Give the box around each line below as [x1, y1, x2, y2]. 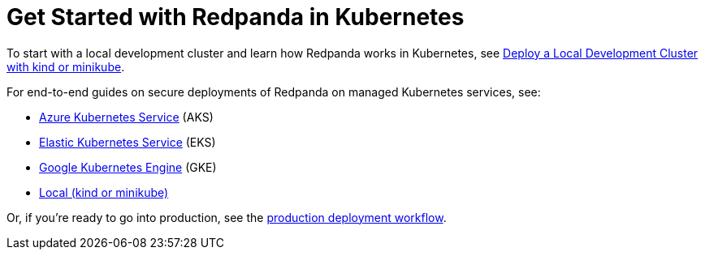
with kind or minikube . [6, 59, 125, 74]
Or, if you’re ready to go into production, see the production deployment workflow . [6, 210, 447, 224]
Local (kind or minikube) [39, 185, 169, 199]
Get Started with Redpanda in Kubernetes [6, 3, 465, 31]
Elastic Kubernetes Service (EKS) [39, 134, 216, 149]
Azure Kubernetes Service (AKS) [39, 109, 214, 124]
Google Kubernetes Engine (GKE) [39, 160, 217, 174]
